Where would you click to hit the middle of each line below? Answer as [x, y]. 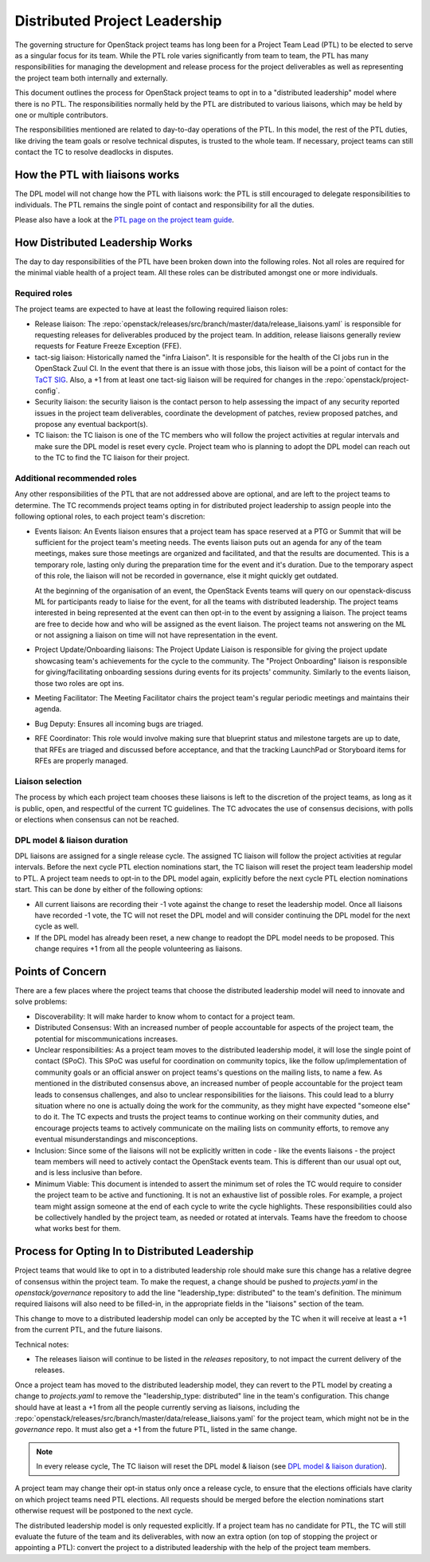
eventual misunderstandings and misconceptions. [116, 1139]
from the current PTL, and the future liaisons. [88, 1330]
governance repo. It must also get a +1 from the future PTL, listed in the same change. [156, 1430]
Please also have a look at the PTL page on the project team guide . [125, 219]
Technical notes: [42, 1344]
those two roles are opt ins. [79, 683]
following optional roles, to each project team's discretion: [110, 517]
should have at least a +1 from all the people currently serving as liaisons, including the [157, 1407]
